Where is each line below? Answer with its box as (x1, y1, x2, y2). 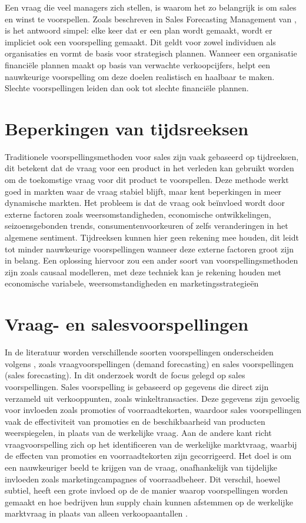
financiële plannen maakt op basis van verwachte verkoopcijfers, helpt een (5, 58, 271, 71)
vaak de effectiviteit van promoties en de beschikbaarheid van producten (5, 415, 265, 427)
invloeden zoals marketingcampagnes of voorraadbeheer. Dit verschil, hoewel (5, 472, 281, 485)
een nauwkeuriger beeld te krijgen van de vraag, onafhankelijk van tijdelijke (5, 461, 277, 474)
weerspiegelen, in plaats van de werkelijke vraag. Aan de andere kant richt (5, 427, 272, 439)
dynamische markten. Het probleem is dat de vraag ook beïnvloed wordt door (5, 196, 285, 209)
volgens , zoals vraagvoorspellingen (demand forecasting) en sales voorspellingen (5, 357, 294, 369)
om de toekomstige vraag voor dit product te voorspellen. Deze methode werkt (5, 174, 289, 186)
